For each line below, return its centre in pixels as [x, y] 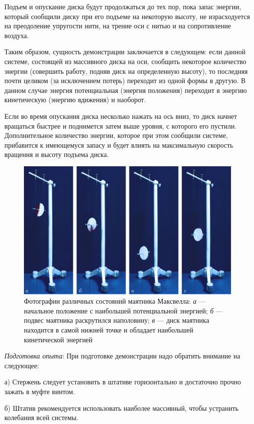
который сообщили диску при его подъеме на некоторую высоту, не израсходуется [127, 16]
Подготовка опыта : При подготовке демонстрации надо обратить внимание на [122, 356]
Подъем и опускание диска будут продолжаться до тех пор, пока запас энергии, [123, 6]
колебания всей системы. [42, 417]
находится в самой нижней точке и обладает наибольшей [109, 329]
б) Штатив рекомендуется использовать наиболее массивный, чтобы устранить [122, 408]
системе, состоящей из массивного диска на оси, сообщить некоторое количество [126, 61]
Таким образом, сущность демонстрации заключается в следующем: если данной [125, 52]
